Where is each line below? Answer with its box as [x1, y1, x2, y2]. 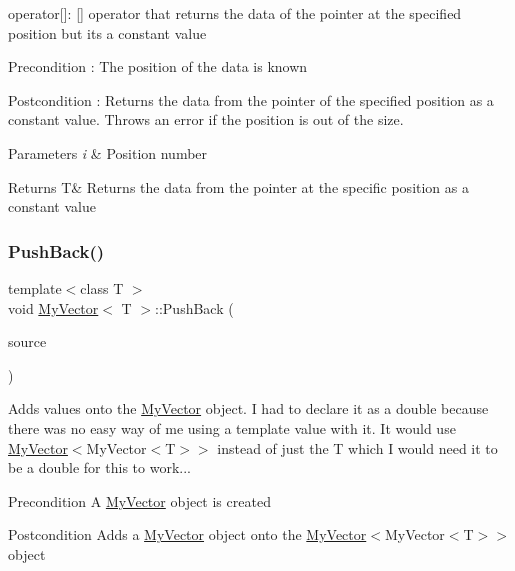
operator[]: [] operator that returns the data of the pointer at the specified [8, 3, 462, 23]
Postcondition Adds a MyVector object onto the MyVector [8, 524, 367, 545]
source [8, 331, 47, 352]
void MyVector [8, 297, 99, 318]
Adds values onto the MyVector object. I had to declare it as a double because [8, 398, 489, 419]
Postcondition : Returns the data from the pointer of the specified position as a [8, 89, 494, 110]
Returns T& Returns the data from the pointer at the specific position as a [8, 176, 469, 197]
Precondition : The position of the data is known [8, 56, 308, 77]
